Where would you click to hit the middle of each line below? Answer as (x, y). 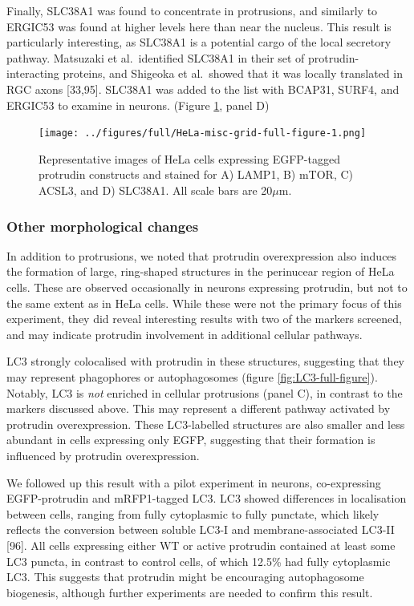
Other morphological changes (103, 226)
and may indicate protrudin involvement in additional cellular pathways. (185, 334)
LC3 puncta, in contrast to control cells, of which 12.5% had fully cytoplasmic (199, 561)
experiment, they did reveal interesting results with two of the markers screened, (204, 319)
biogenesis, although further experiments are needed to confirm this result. (190, 592)
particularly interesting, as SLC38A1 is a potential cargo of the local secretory (199, 42)
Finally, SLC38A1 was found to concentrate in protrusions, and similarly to (192, 10)
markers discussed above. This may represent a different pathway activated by (199, 408)
